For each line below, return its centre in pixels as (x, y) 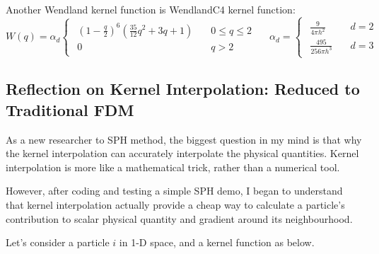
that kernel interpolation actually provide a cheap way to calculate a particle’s (175, 204)
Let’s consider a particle (58, 242)
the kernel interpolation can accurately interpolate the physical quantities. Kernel (182, 153)
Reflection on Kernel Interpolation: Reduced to (183, 89)
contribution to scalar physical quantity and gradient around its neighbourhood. (179, 218)
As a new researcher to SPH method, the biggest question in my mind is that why (184, 139)
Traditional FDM (70, 109)
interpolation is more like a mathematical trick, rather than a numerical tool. (173, 167)
